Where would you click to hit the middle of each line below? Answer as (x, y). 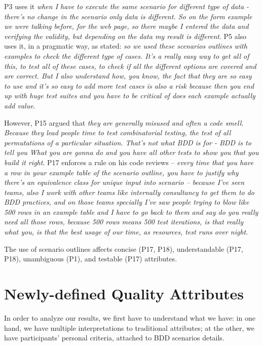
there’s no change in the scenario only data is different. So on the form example (128, 16)
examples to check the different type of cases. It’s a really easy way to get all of (127, 55)
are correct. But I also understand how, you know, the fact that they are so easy (128, 76)
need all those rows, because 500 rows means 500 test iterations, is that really (124, 222)
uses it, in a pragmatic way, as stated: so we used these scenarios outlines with (126, 46)
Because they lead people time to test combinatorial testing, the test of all (118, 132)
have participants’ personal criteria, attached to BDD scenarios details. (114, 338)
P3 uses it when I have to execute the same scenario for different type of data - (127, 6)
